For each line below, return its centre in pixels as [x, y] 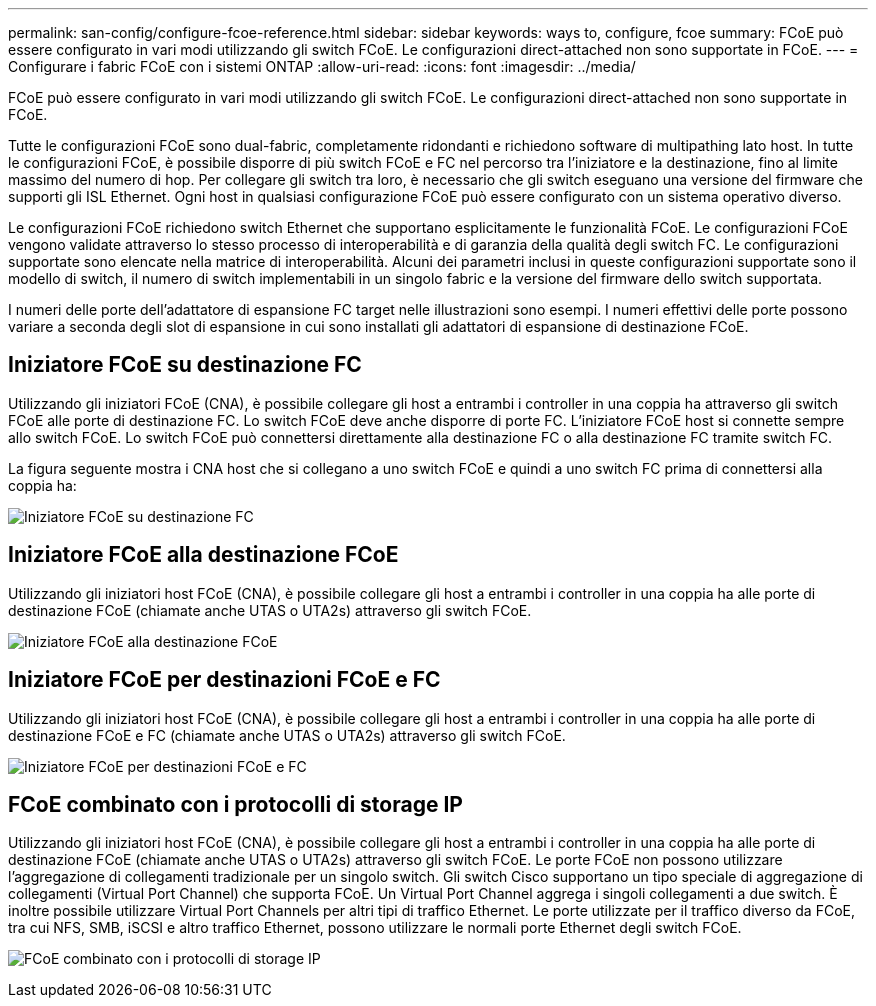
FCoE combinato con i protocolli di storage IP [235, 804]
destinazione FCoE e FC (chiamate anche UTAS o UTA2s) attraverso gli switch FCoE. [287, 735]
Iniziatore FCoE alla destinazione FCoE [203, 555]
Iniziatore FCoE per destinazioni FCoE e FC [224, 680]
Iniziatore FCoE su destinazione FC [185, 365]
